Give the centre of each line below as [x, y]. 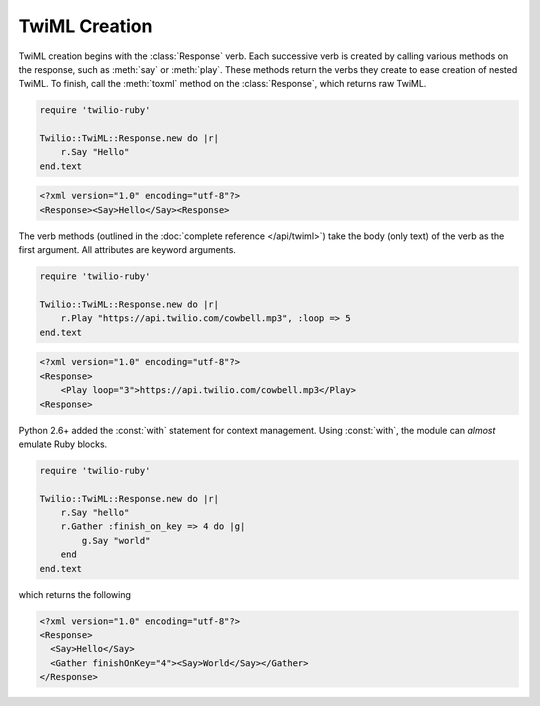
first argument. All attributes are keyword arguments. [127, 250]
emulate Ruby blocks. [63, 444]
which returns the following [75, 594]
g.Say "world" [116, 540]
